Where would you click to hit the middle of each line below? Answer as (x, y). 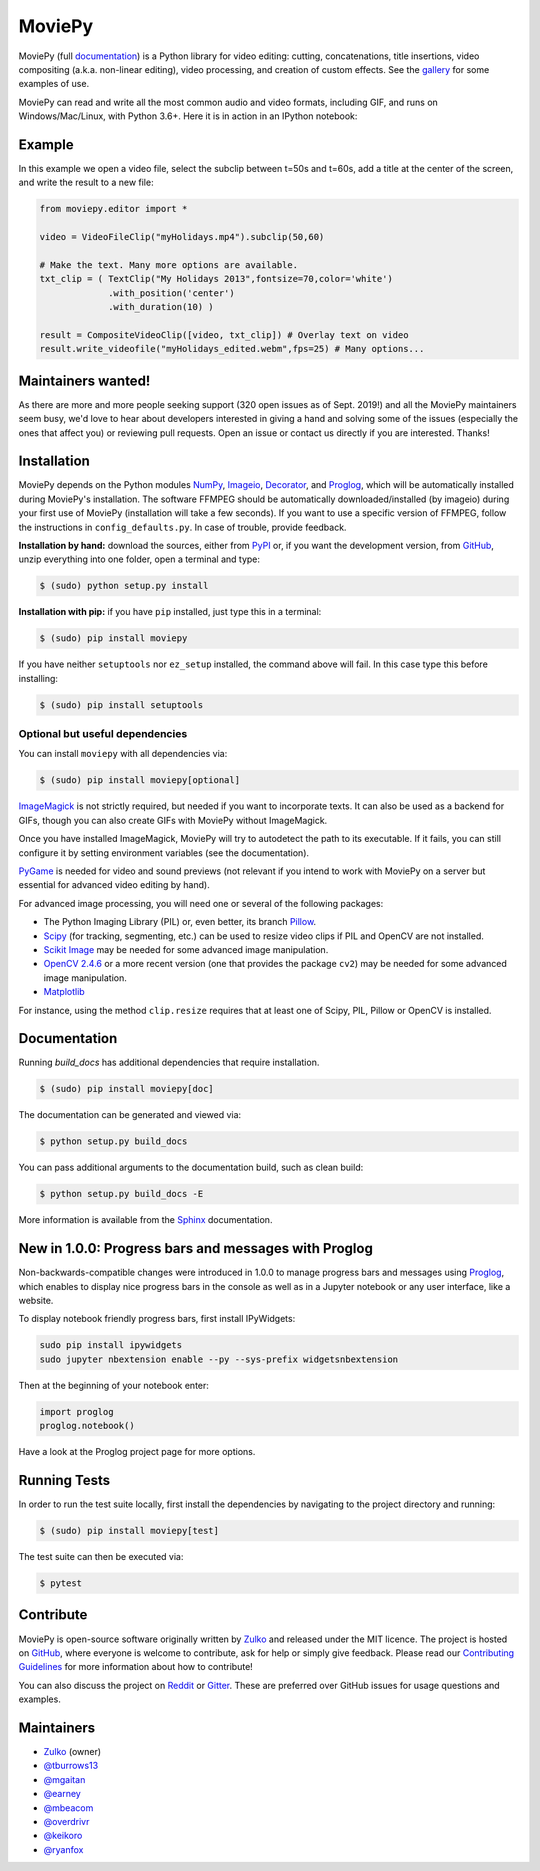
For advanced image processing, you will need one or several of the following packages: (201, 903)
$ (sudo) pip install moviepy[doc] (126, 1089)
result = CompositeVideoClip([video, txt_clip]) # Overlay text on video (224, 334)
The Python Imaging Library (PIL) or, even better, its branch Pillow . (180, 922)
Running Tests (64, 1480)
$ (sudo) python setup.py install (124, 586)
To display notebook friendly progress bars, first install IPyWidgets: (157, 1319)
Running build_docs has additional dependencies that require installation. (169, 1062)
